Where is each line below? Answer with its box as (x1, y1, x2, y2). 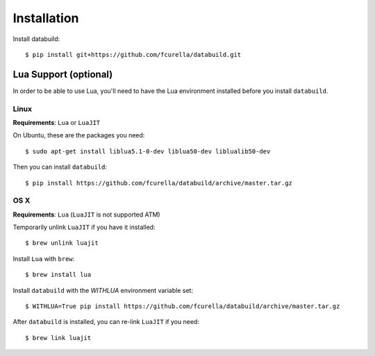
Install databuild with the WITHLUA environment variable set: (12, 286, 194, 294)
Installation (12, 10, 79, 26)
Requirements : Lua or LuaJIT (12, 118, 101, 126)
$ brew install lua (25, 271, 92, 279)
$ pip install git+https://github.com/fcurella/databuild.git (25, 51, 242, 58)
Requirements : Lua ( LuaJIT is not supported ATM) (12, 210, 160, 219)
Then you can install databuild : (12, 163, 108, 171)
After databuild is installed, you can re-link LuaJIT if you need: (12, 318, 199, 326)
